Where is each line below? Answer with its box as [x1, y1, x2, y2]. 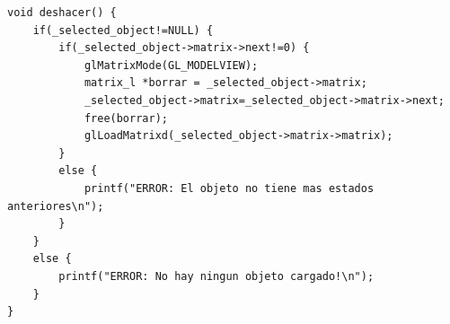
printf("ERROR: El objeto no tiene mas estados [84, 181, 375, 195]
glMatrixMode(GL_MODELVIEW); [84, 58, 259, 72]
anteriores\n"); [7, 199, 104, 213]
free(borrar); [84, 111, 168, 125]
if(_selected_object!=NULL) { [32, 23, 214, 37]
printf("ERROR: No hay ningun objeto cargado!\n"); [58, 269, 375, 283]
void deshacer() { [7, 6, 117, 19]
